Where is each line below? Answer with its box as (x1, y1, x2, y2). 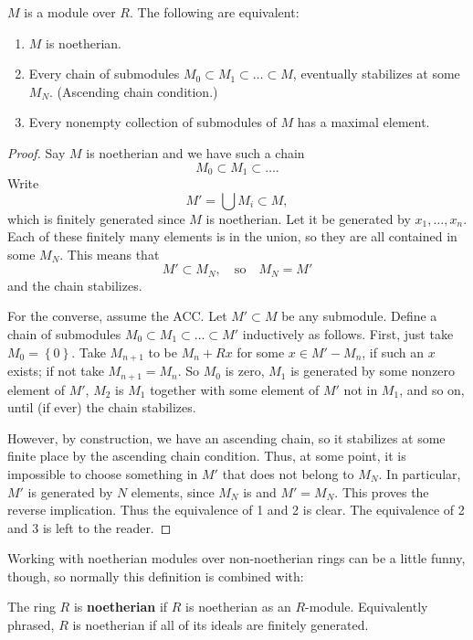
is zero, (225, 361, 265, 380)
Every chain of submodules (28, 64, 180, 83)
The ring (7, 597, 56, 616)
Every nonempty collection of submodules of (28, 112, 277, 132)
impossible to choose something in (7, 464, 198, 483)
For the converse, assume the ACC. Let (7, 306, 227, 325)
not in (343, 379, 378, 399)
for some (236, 342, 285, 361)
